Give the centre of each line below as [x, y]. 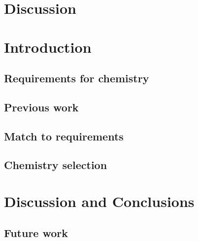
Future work [36, 232]
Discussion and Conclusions [99, 201]
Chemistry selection [56, 165]
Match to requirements [64, 136]
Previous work [41, 107]
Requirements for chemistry [77, 78]
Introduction [48, 47]
